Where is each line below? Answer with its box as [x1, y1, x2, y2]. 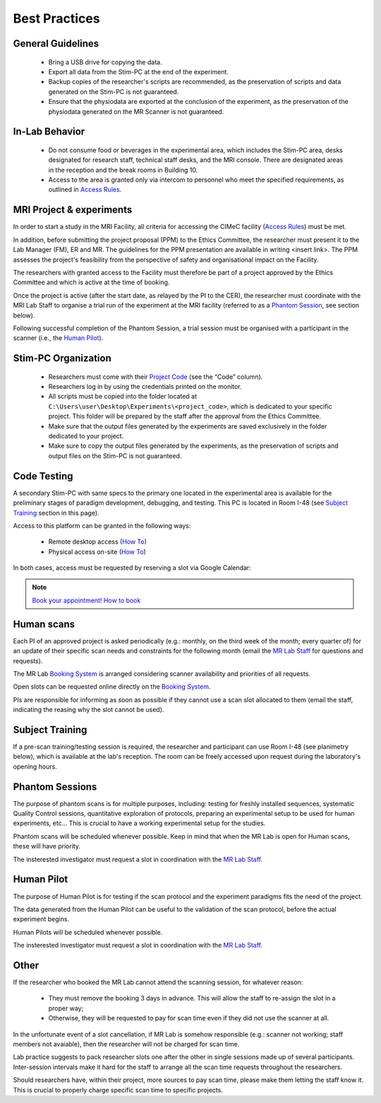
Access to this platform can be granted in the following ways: [13, 521, 191, 530]
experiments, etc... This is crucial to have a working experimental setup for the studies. [13, 819, 266, 827]
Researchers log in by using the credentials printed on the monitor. [48, 383, 243, 391]
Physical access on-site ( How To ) [48, 547, 146, 556]
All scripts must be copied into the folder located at [48, 392, 198, 401]
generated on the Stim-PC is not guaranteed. [48, 87, 179, 95]
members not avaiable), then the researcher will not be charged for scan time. [13, 1039, 240, 1048]
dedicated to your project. [48, 432, 124, 440]
